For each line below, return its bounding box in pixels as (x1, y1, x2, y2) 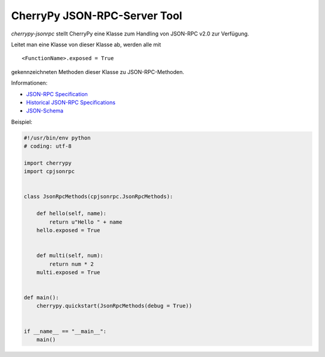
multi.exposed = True (36, 269, 101, 276)
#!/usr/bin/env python (23, 134, 91, 141)
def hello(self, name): (36, 210, 107, 217)
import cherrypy (23, 159, 72, 166)
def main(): (23, 294, 60, 301)
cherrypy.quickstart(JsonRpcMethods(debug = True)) (36, 302, 193, 310)
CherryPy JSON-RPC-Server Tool (11, 9, 183, 22)
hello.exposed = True (36, 227, 101, 234)
